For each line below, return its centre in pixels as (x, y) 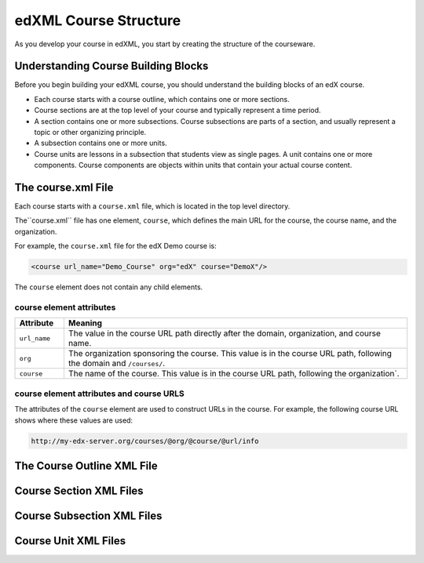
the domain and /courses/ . (117, 363)
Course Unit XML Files (70, 541)
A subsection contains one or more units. (101, 143)
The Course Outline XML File (86, 465)
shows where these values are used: (74, 420)
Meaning (85, 323)
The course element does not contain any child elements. (109, 287)
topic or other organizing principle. (90, 133)
